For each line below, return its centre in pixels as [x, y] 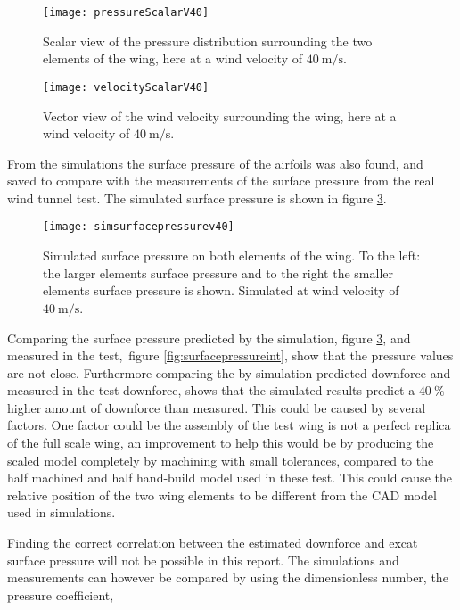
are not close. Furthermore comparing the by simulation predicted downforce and [229, 372]
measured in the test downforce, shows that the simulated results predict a [211, 390]
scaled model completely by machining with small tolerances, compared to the [221, 460]
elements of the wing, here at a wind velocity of [172, 58]
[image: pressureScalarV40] [126, 12]
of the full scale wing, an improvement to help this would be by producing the [221, 443]
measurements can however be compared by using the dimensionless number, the [228, 577]
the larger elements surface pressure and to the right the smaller [218, 272]
